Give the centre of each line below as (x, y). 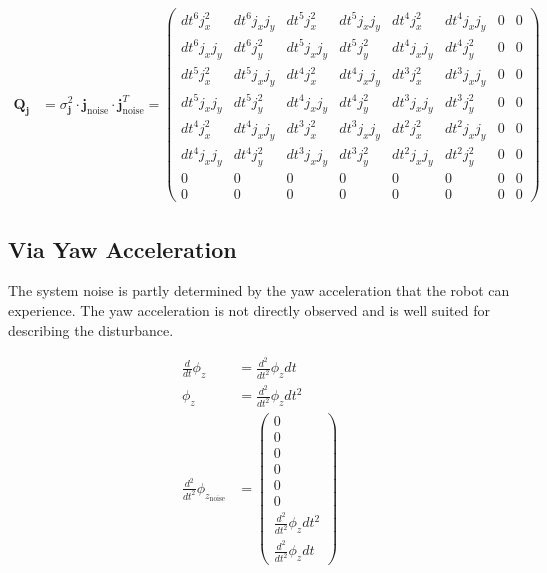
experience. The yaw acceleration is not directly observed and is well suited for (249, 309)
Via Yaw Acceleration (122, 248)
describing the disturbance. (91, 329)
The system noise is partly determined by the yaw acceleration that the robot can (259, 290)
